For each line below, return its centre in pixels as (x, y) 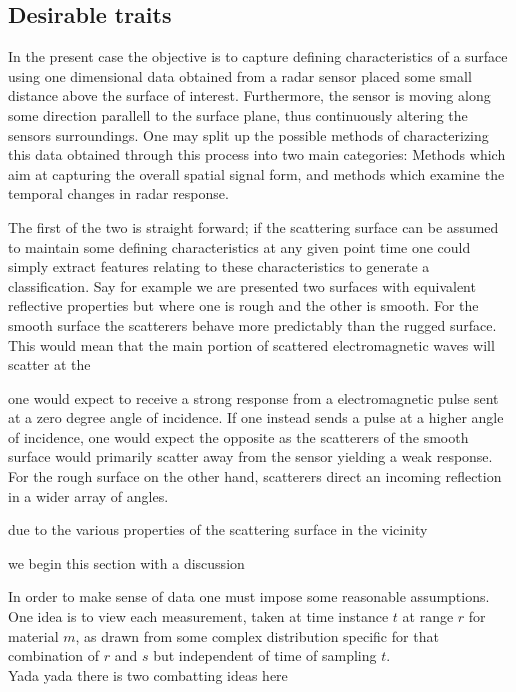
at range (428, 616)
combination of (54, 655)
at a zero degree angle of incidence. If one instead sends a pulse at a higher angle (256, 417)
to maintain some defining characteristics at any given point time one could (239, 246)
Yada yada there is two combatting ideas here (148, 674)
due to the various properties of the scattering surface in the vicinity (218, 529)
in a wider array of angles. (88, 495)
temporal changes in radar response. (118, 193)
